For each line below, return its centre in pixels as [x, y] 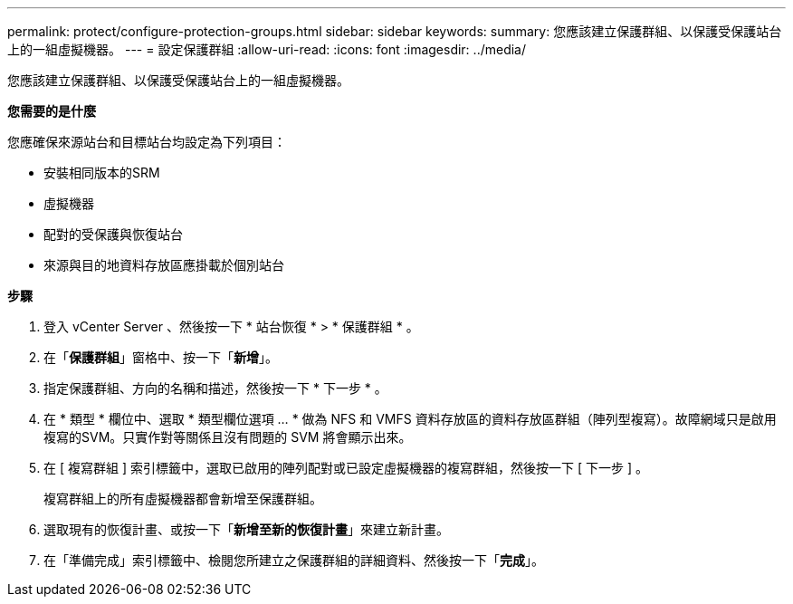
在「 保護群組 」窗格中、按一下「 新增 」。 [161, 357]
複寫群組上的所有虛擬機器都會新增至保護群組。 [183, 499]
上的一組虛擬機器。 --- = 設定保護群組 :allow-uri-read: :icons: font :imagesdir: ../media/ [267, 49]
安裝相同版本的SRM [102, 173]
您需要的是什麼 [52, 111]
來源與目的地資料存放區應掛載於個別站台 [164, 265]
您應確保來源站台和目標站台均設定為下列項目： [147, 142]
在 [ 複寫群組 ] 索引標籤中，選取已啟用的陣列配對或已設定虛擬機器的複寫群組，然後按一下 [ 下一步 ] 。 [346, 468]
